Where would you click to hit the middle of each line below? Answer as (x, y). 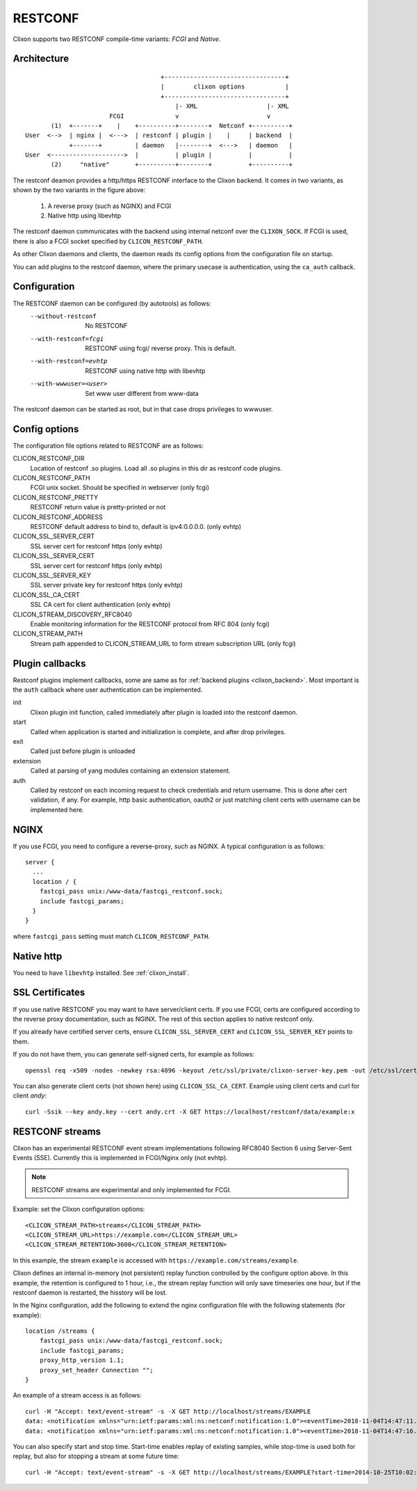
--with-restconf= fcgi (67, 339)
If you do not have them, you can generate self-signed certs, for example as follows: (134, 1054)
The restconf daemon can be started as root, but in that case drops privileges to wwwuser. (143, 409)
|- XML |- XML (232, 106)
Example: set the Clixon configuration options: (79, 1209)
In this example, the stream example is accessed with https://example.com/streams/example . (156, 1260)
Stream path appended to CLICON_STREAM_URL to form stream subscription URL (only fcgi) (163, 643)
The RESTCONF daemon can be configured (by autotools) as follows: (112, 303)
